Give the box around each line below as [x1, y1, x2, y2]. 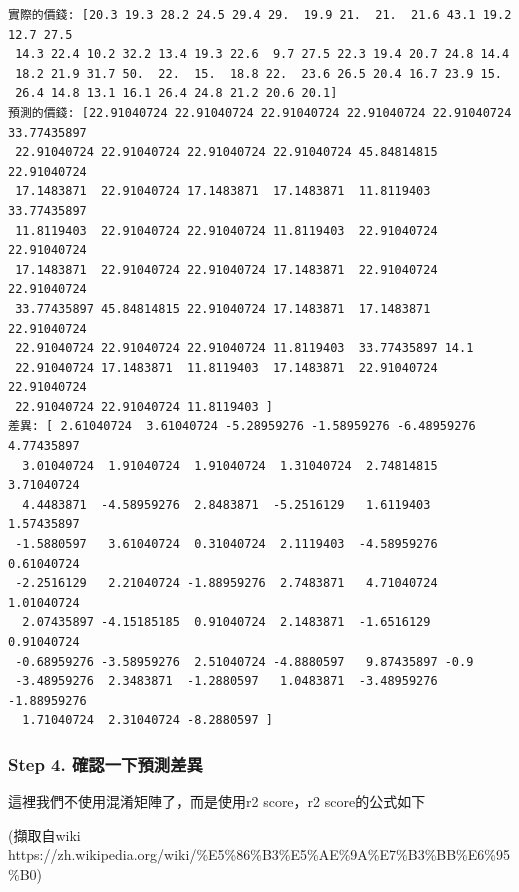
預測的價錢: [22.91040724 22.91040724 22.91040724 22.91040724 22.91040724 [8, 105, 512, 120]
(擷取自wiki [8, 824, 81, 845]
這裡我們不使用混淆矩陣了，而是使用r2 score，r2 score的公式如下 [8, 791, 426, 812]
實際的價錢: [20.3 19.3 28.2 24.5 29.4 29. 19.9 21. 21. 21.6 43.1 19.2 [8, 8, 512, 22]
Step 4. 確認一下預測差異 [8, 751, 203, 776]
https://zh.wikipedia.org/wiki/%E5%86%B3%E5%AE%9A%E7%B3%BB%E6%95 [8, 844, 510, 865]
